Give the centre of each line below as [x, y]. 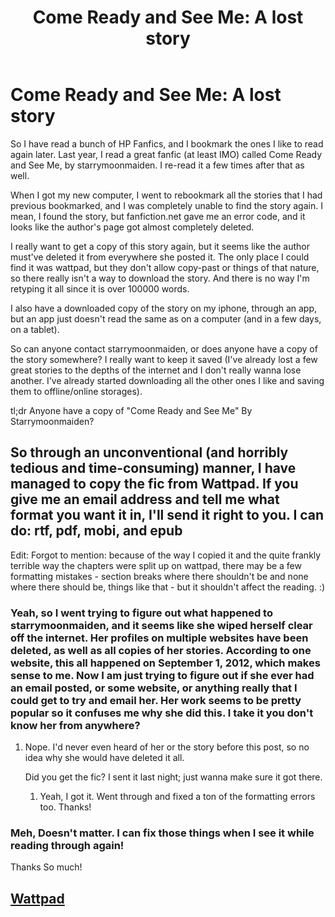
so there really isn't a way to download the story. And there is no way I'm [160, 278]
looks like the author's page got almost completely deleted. [132, 227]
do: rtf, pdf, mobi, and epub [96, 531]
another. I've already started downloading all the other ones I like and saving [167, 380]
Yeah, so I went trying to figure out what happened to [141, 613]
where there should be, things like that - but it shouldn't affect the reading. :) [168, 587]
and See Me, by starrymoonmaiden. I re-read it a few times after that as [157, 165]
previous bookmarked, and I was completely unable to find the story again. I [166, 205]
